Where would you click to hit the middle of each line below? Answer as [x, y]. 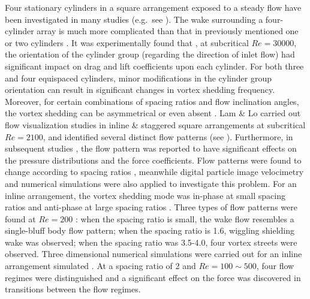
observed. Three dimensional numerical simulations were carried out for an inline [154, 254]
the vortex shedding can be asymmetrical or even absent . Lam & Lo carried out [153, 113]
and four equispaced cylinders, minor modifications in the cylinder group [138, 78]
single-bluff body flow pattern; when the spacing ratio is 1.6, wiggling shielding [150, 230]
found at [20, 218]
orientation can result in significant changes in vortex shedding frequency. [140, 90]
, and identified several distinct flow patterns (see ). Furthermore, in [168, 136]
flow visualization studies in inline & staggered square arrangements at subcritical [155, 124]
